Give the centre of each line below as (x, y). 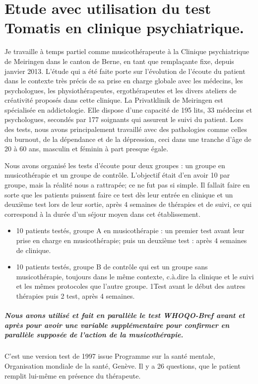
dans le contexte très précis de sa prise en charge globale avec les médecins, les (124, 81)
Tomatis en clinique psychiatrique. (124, 28)
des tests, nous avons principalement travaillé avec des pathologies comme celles (126, 129)
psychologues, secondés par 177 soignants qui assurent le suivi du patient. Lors (124, 119)
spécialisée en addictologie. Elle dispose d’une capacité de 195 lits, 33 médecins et (129, 109)
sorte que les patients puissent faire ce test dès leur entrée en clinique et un (119, 194)
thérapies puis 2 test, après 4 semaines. (75, 295)
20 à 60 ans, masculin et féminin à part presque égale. (87, 149)
